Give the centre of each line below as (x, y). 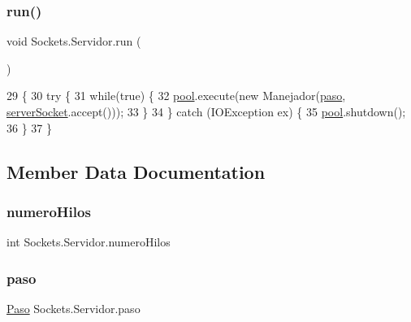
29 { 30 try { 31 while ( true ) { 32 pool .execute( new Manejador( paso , (176, 96)
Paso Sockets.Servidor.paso (74, 308)
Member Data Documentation (136, 171)
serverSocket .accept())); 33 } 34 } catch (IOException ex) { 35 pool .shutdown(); (206, 111)
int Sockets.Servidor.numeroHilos (89, 242)
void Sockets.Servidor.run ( (74, 41)
